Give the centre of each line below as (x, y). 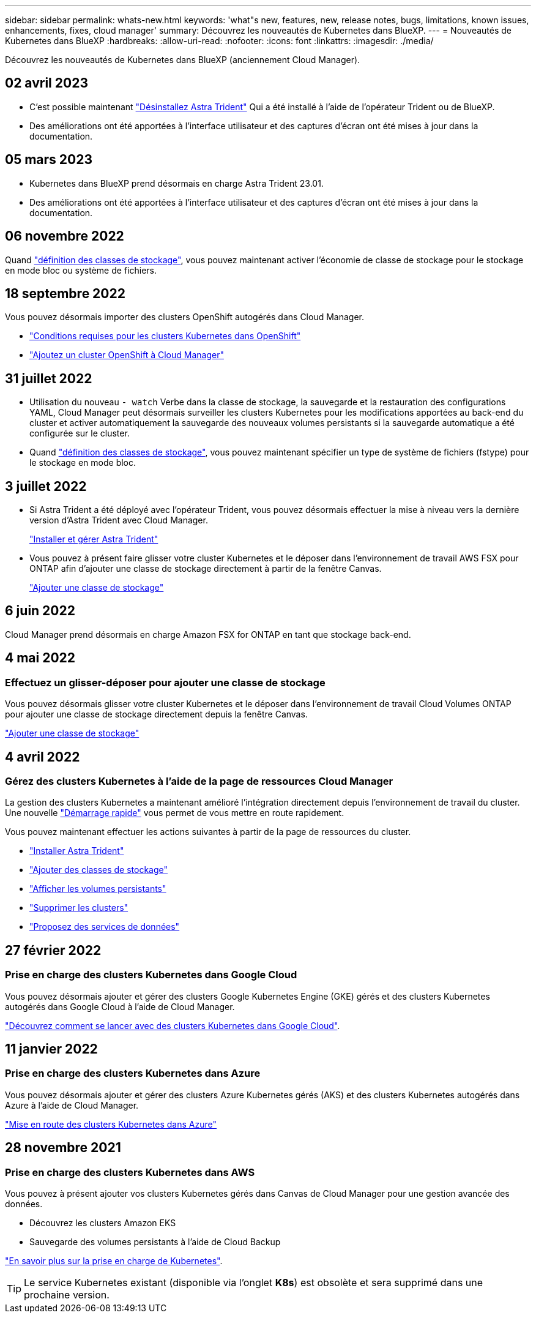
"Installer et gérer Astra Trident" (94, 539)
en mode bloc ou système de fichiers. (81, 270)
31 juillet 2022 (49, 378)
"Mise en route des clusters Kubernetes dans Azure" (111, 1124)
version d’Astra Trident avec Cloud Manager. (119, 520)
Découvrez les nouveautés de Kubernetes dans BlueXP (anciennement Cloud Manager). (183, 60)
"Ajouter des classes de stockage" (99, 870)
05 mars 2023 (49, 160)
